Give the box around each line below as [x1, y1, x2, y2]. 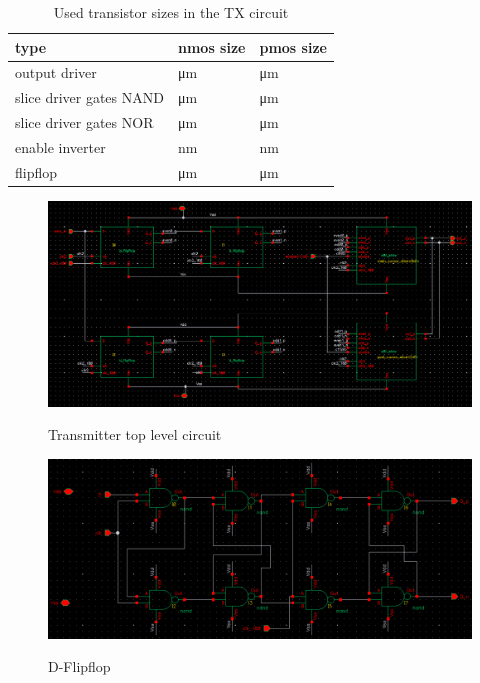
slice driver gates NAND [15, 87, 164, 108]
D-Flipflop [48, 656, 111, 677]
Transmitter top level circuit [48, 424, 222, 445]
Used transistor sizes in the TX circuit [53, 2, 289, 22]
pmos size [259, 36, 327, 57]
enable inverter [15, 136, 106, 157]
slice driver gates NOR [15, 112, 154, 133]
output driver [15, 62, 97, 83]
